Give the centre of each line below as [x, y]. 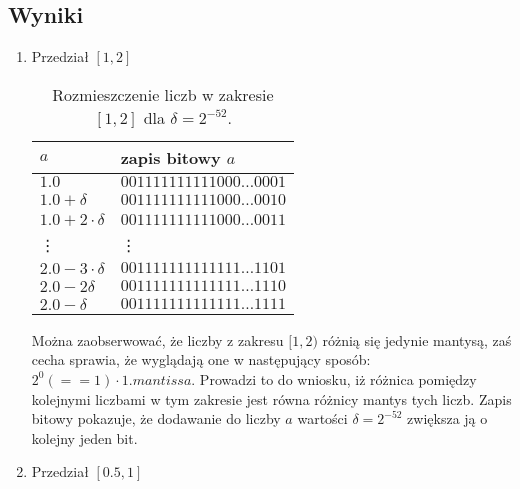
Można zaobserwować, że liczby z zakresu [157, 339]
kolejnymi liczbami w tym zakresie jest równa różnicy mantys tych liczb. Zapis [271, 398]
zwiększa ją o [447, 418]
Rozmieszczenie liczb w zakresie [163, 94]
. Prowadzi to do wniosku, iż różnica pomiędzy [334, 378]
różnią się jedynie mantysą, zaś [417, 339]
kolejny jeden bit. [84, 437]
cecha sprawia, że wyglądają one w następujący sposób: [201, 359]
